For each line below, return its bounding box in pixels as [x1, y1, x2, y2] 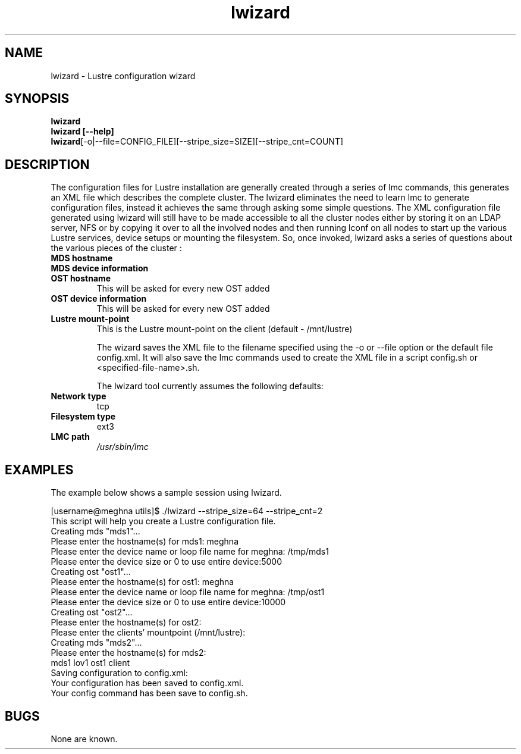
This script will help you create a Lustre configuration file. [51, 516, 276, 527]
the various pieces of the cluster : [51, 243, 182, 254]
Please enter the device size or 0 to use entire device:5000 [51, 556, 282, 567]
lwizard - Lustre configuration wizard [51, 70, 196, 81]
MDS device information [51, 263, 149, 274]
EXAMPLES [5, 462, 74, 477]
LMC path [51, 431, 90, 442]
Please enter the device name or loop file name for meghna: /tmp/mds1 [51, 546, 329, 557]
